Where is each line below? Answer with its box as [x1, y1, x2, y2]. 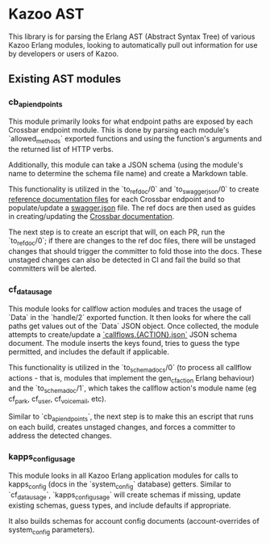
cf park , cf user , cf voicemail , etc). [8, 394, 107, 406]
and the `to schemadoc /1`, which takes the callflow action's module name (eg [8, 383, 257, 395]
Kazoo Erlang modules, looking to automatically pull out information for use [8, 40, 258, 49]
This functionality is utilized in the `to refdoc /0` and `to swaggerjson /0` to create [8, 183, 260, 196]
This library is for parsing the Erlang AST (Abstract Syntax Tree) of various [8, 32, 255, 41]
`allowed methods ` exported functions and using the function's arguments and [8, 133, 262, 145]
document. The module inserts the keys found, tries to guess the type [8, 338, 240, 348]
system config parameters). [8, 525, 95, 536]
